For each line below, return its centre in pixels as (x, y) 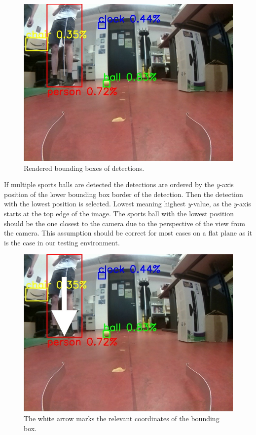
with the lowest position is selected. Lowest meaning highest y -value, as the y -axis (128, 204)
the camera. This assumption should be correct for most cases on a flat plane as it (128, 233)
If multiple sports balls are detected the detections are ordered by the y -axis (119, 184)
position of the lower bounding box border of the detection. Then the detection (124, 194)
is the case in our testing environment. (62, 242)
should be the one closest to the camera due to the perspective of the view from (125, 223)
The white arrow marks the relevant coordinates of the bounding (122, 418)
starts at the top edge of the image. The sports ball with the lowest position (119, 213)
